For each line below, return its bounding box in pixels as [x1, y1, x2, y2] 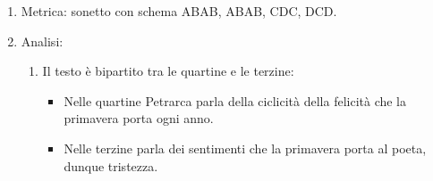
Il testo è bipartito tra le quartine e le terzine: [42, 62, 294, 80]
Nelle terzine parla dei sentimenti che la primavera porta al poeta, [64, 138, 427, 157]
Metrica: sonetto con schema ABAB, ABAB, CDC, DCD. [21, 2, 337, 20]
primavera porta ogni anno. [64, 109, 214, 128]
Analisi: [21, 31, 64, 50]
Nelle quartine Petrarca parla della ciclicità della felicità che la [64, 91, 407, 110]
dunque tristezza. [64, 156, 158, 175]
